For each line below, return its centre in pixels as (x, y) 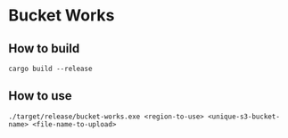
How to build (44, 49)
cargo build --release (50, 69)
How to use (40, 96)
